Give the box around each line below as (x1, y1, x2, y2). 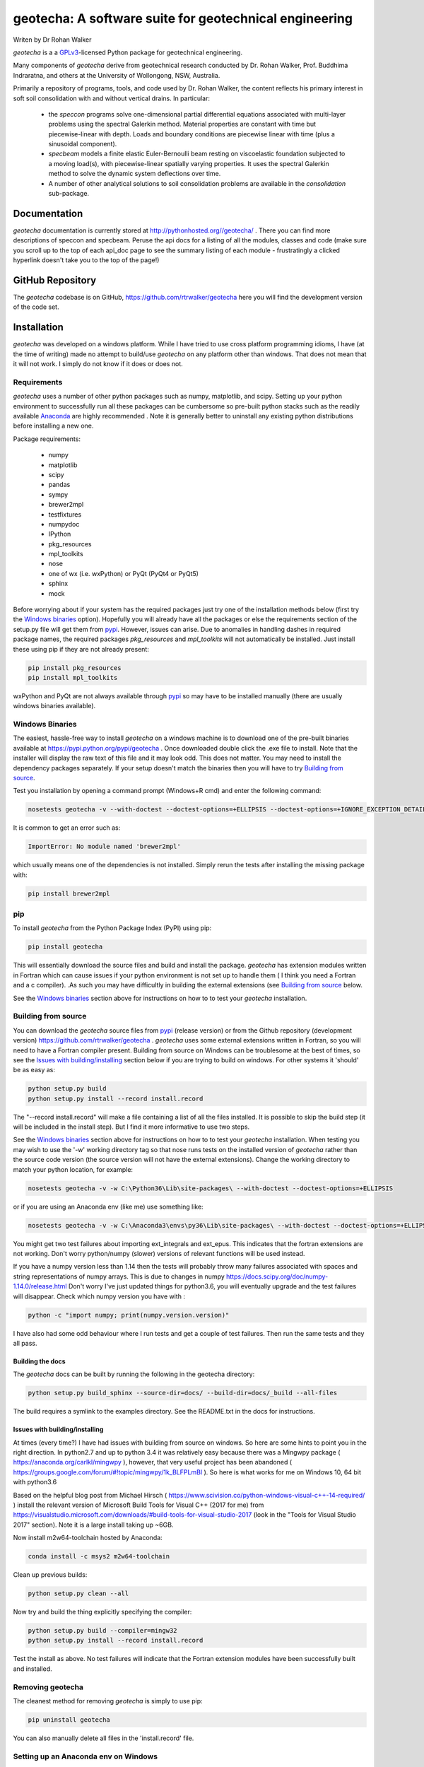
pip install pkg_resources (28, 664, 122, 671)
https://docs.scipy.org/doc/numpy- (226, 1272, 329, 1281)
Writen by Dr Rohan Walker (13, 35, 92, 44)
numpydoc (48, 519, 80, 528)
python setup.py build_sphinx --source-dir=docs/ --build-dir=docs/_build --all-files (28, 1389, 338, 1397)
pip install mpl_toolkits (28, 674, 118, 681)
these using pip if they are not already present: (13, 645, 150, 653)
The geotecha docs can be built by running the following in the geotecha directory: (13, 1370, 255, 1378)
